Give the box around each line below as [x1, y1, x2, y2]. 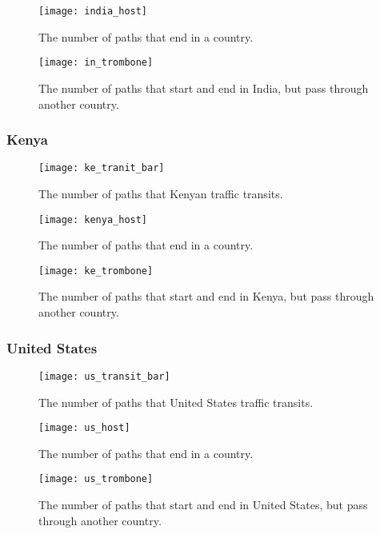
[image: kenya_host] [38, 213, 148, 225]
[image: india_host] [38, 6, 148, 17]
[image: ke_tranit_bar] [38, 162, 165, 174]
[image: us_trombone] [38, 473, 154, 485]
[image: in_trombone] [38, 57, 154, 69]
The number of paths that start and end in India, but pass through [38, 79, 369, 96]
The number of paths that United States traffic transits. [38, 393, 314, 410]
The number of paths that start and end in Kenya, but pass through [38, 288, 374, 305]
